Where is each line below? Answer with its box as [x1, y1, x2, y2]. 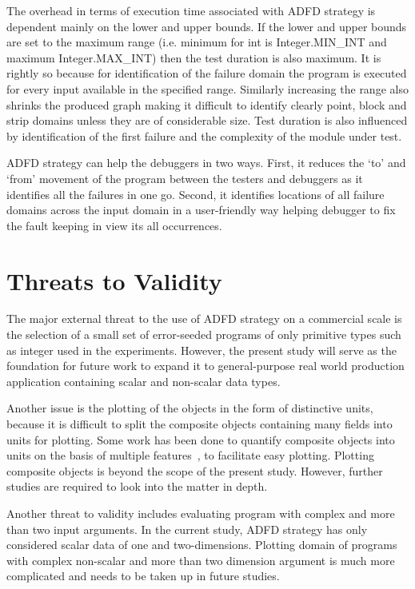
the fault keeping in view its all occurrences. [6, 217, 222, 233]
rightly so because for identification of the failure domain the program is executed [6, 65, 407, 82]
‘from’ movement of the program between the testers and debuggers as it [6, 169, 363, 186]
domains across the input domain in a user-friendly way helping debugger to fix [6, 201, 396, 218]
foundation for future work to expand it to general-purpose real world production [6, 357, 405, 374]
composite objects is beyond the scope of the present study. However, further [6, 462, 383, 479]
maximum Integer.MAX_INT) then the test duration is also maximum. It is [6, 49, 381, 66]
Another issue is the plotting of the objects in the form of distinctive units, [6, 400, 373, 416]
